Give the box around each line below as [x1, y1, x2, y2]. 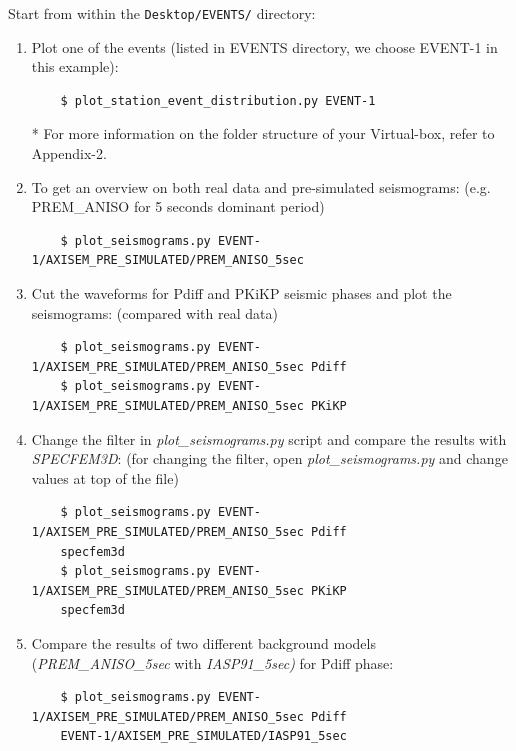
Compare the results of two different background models [31, 632, 376, 653]
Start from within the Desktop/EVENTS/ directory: [8, 3, 316, 23]
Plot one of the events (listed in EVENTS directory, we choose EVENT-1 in [31, 36, 498, 57]
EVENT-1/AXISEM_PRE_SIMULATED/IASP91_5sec [60, 729, 347, 744]
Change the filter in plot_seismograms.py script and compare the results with [31, 428, 507, 449]
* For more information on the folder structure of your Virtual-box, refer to [31, 123, 495, 144]
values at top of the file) [31, 467, 179, 488]
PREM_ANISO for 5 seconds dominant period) [31, 196, 325, 217]
